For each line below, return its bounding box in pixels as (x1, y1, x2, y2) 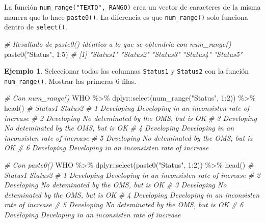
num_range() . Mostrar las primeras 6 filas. (4, 75, 137, 86)
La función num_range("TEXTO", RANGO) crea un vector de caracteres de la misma (4, 2, 261, 12)
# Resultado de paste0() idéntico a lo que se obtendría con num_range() (4, 38, 231, 49)
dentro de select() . (4, 21, 67, 32)
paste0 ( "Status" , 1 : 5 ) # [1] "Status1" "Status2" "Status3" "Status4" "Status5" (4, 48, 243, 59)
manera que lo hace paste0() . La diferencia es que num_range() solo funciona (4, 11, 248, 22)
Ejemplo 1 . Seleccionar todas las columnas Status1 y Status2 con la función (4, 66, 249, 76)
